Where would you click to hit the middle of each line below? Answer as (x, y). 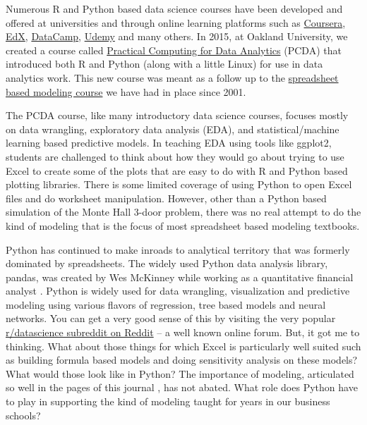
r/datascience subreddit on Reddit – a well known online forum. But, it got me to (183, 332)
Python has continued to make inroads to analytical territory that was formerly (178, 249)
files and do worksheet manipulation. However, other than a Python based (166, 198)
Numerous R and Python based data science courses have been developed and (174, 8)
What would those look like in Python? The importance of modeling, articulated (180, 373)
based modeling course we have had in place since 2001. (126, 91)
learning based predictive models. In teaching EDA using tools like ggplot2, (169, 143)
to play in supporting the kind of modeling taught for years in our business (168, 401)
